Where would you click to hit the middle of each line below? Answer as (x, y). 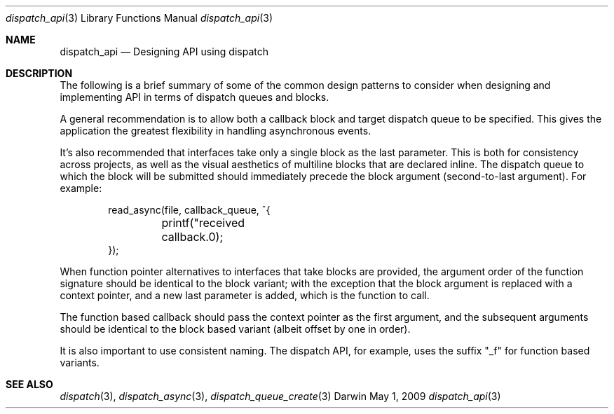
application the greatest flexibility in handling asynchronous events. (216, 131)
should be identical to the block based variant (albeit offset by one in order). (235, 329)
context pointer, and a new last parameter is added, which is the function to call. (245, 295)
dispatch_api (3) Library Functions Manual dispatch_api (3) (139, 18)
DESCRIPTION (39, 73)
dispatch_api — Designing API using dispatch (164, 51)
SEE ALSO (29, 384)
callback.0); (192, 237)
